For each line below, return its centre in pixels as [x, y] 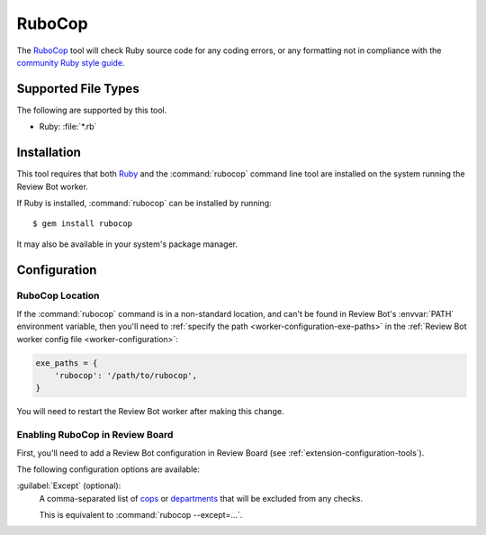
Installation [49, 153]
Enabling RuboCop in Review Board [95, 435]
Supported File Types [78, 89]
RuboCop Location [58, 295]
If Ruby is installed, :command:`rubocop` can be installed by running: [144, 203]
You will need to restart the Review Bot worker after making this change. [150, 412]
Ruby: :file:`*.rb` [68, 127]
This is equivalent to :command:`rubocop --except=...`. [141, 515]
